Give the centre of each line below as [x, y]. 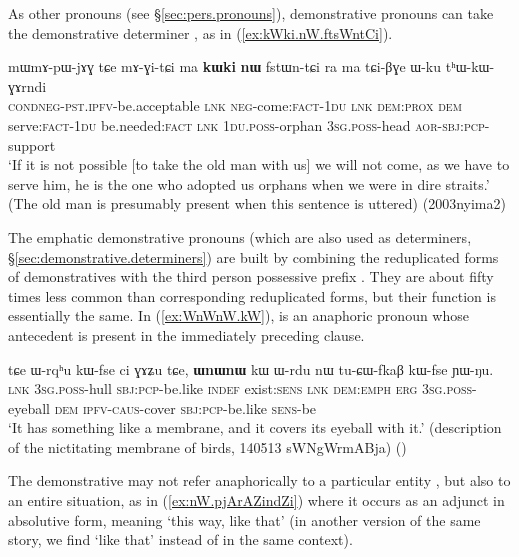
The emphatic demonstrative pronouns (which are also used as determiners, [240, 236]
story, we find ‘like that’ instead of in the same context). [180, 539]
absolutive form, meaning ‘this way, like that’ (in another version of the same [244, 519]
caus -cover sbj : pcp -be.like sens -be [214, 407]
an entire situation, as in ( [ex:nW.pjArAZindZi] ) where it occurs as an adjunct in [256, 500]
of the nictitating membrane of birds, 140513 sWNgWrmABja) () [207, 446]
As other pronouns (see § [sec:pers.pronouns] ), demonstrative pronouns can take [251, 13]
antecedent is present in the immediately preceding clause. [186, 334]
